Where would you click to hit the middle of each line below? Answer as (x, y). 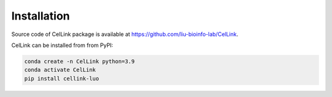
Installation (41, 16)
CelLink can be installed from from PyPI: (62, 45)
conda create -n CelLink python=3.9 (80, 61)
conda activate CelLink (60, 70)
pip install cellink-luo (62, 78)
